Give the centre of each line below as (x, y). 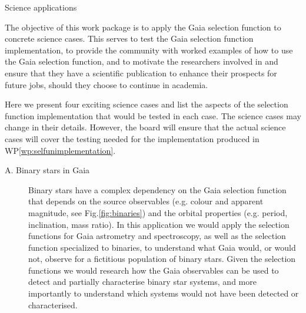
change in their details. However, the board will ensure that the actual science (145, 127)
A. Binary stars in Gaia (47, 170)
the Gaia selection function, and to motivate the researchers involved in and (142, 61)
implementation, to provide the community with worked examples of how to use (149, 50)
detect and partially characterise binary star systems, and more (142, 282)
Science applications (41, 7)
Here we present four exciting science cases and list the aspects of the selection (147, 104)
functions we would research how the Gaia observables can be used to (154, 270)
